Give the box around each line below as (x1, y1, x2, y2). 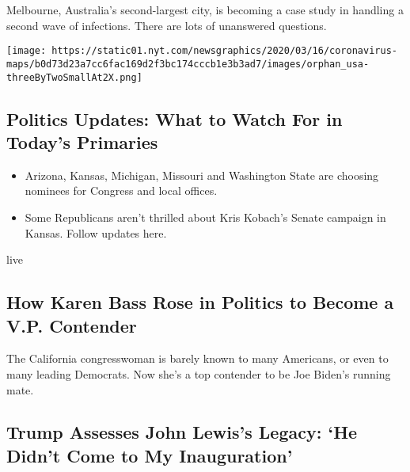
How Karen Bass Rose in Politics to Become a (6, 290, 394, 314)
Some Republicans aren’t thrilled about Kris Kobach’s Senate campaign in (25, 208, 386, 225)
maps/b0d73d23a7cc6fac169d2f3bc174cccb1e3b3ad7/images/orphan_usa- (6, 58, 370, 70)
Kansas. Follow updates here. (25, 224, 167, 241)
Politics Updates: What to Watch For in (6, 106, 343, 131)
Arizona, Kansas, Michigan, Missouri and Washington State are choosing (25, 166, 379, 183)
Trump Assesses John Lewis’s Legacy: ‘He (6, 420, 358, 444)
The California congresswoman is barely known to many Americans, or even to (6, 350, 389, 367)
